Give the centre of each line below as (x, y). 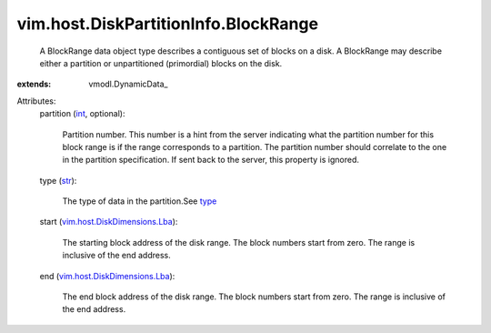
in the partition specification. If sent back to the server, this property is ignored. (210, 160)
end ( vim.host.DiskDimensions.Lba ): (107, 276)
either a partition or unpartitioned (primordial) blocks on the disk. (161, 63)
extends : (34, 84)
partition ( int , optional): (82, 114)
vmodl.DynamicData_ (128, 84)
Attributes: (36, 101)
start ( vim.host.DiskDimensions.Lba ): (109, 222)
